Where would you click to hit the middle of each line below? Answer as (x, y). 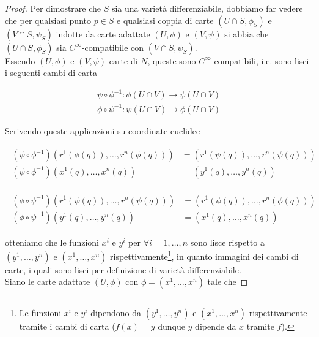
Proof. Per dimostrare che (53, 8)
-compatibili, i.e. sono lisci (260, 60)
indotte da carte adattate (103, 33)
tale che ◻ (228, 282)
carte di (123, 60)
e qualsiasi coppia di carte (165, 20)
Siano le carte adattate (48, 282)
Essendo (20, 60)
